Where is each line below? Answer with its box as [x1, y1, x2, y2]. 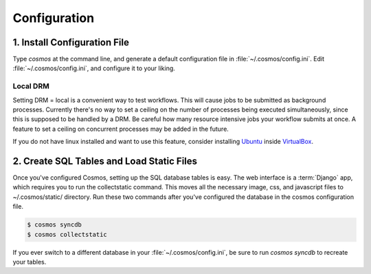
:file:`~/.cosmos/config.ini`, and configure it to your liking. [12, 64, 175, 72]
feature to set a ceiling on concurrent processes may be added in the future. [12, 125, 229, 133]
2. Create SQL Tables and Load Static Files [12, 155, 198, 167]
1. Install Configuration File [12, 36, 130, 48]
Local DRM [12, 81, 49, 91]
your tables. [12, 257, 47, 266]
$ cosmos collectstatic [27, 231, 108, 238]
